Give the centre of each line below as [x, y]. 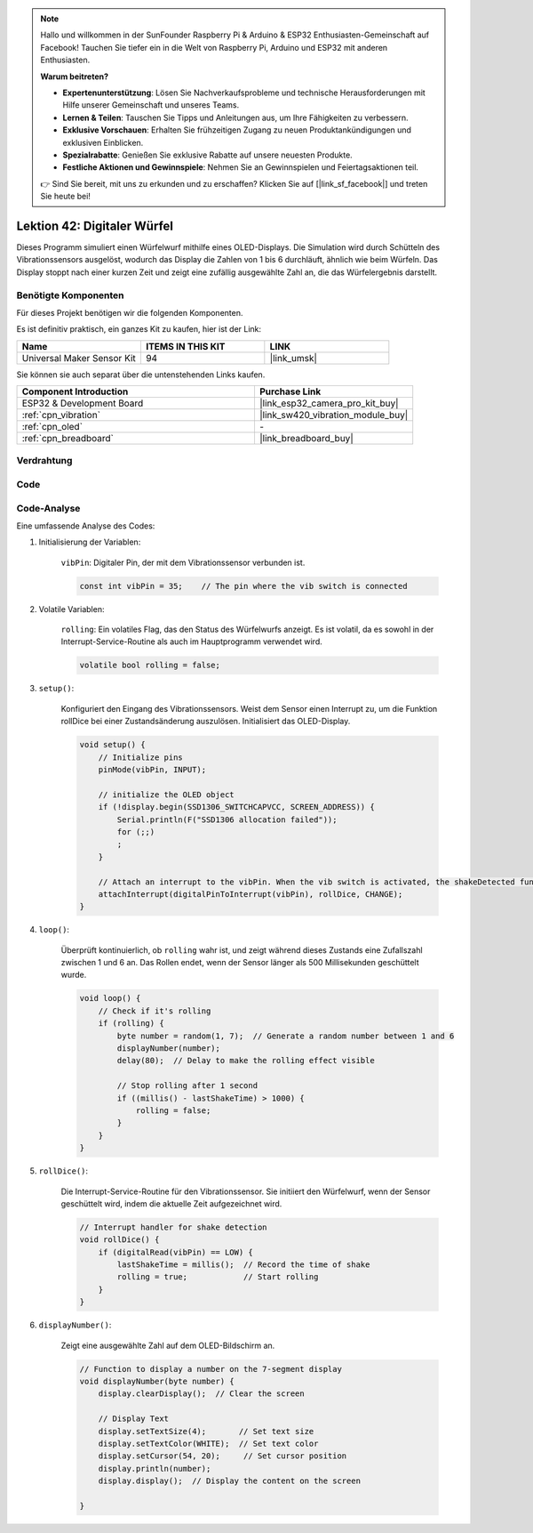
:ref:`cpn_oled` [52, 427]
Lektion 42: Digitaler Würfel [95, 226]
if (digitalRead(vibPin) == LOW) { [175, 1252]
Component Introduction [75, 391]
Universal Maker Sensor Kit [79, 358]
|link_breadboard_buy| [306, 439]
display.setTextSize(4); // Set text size [206, 1431]
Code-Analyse [48, 508]
